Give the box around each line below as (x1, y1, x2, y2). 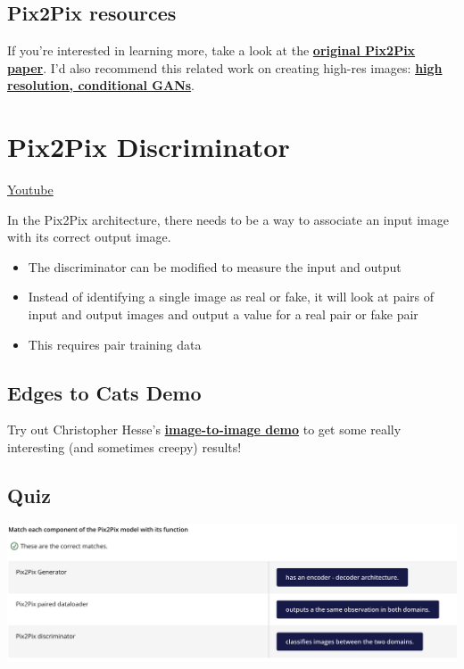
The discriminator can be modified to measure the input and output (28, 257, 402, 276)
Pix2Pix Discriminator (7, 128, 290, 165)
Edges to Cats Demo (7, 378, 202, 406)
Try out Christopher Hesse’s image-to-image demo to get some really (7, 420, 402, 439)
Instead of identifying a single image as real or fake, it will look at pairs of (28, 287, 435, 306)
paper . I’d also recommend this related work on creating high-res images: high (7, 58, 443, 77)
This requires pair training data (28, 334, 202, 353)
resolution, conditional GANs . (7, 76, 195, 95)
